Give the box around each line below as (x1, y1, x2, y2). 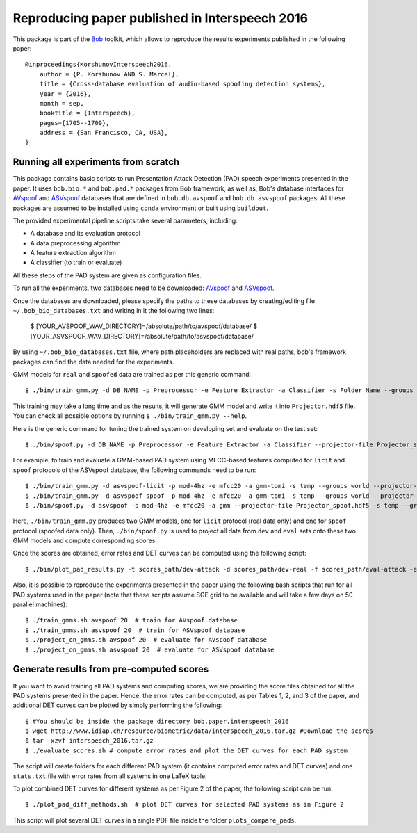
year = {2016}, (39, 90, 92, 97)
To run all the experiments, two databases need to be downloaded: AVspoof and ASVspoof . (13, 284, 275, 292)
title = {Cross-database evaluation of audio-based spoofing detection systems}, (39, 80, 326, 88)
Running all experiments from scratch (13, 156, 180, 168)
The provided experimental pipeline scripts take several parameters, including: (13, 216, 238, 225)
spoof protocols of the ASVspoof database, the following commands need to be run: (13, 466, 256, 474)
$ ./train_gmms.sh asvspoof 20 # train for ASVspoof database (25, 626, 245, 634)
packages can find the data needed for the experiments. (13, 357, 174, 366)
